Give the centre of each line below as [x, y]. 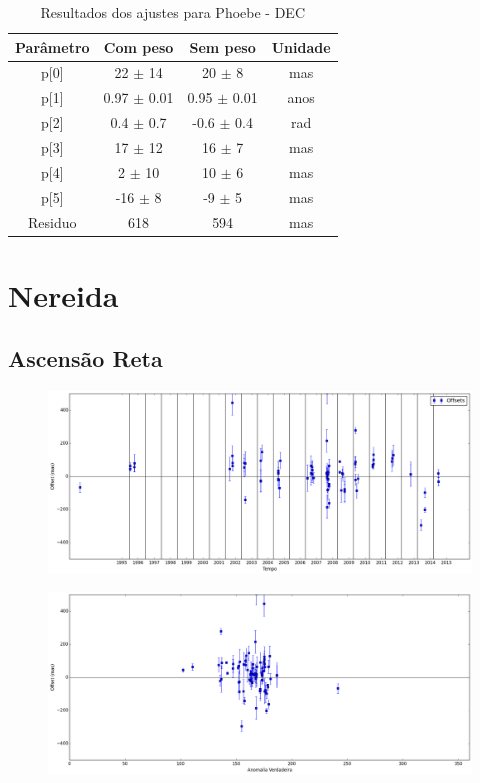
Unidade [301, 46]
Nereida [63, 294]
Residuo [52, 221]
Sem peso [222, 46]
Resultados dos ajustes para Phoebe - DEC [173, 12]
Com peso [138, 46]
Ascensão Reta [85, 358]
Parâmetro [52, 46]
